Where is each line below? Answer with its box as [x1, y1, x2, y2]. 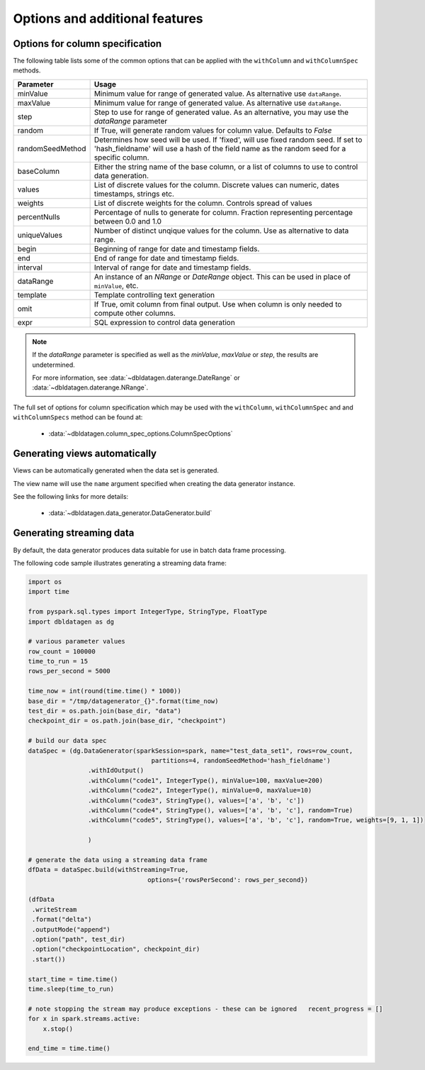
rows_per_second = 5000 [28, 667, 111, 675]
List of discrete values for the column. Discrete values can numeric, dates [93, 180, 340, 189]
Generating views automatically [13, 448, 157, 460]
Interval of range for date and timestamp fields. [93, 263, 251, 272]
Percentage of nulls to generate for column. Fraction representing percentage [93, 207, 353, 217]
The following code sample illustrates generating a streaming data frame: [13, 558, 227, 567]
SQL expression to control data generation [93, 317, 235, 327]
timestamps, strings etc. [93, 189, 175, 199]
